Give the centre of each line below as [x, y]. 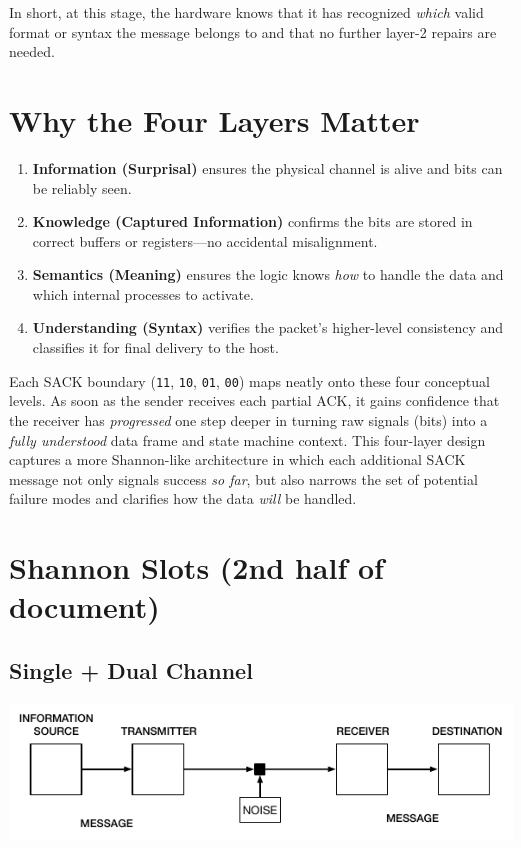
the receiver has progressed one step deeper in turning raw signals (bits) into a [248, 419]
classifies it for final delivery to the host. [155, 347]
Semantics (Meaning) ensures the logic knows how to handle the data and [268, 274]
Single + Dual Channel [131, 669]
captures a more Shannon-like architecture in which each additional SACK [237, 459]
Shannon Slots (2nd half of [196, 567]
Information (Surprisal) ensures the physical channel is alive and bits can [267, 167]
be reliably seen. [82, 187]
